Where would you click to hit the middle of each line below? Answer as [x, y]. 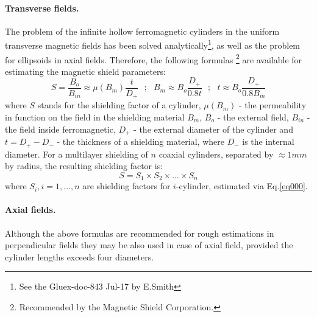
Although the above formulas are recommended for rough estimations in [140, 233]
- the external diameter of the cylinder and [213, 129]
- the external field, [253, 117]
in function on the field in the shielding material [95, 117]
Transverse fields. [42, 8]
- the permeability [272, 105]
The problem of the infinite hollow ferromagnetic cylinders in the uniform [142, 31]
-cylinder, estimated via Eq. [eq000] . [242, 186]
